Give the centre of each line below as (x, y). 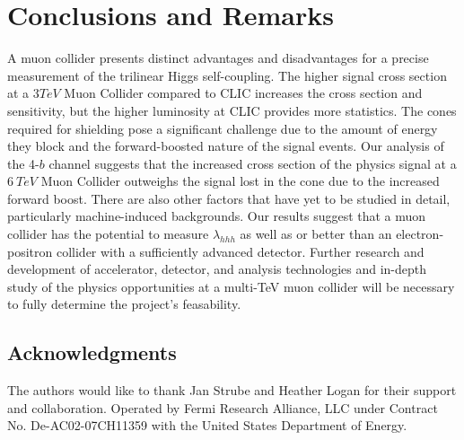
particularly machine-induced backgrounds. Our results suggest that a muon (217, 216)
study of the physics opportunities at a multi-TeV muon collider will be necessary (231, 286)
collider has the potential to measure (108, 234)
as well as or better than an (316, 234)
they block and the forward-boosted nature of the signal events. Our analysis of (226, 146)
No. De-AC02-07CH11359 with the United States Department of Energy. (207, 425)
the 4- (23, 163)
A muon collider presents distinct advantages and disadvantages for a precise (218, 58)
